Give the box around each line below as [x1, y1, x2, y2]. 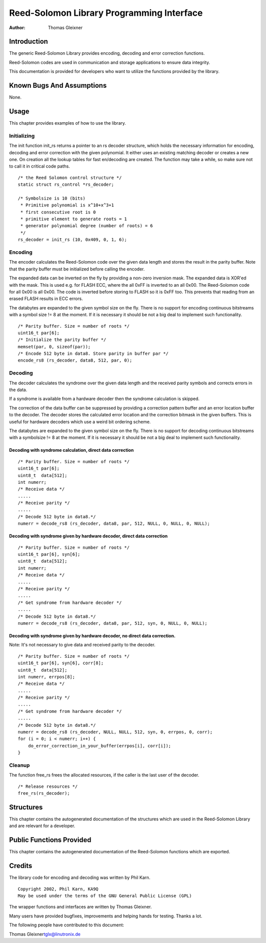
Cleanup [9, 762, 30, 769]
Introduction [9, 37, 48, 46]
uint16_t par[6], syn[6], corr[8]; [18, 660, 104, 666]
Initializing [9, 132, 35, 139]
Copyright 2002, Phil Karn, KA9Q [18, 886, 99, 892]
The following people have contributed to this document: [9, 922, 124, 928]
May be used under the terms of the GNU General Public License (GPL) [18, 893, 192, 899]
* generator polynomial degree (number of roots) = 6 [20, 223, 153, 229]
